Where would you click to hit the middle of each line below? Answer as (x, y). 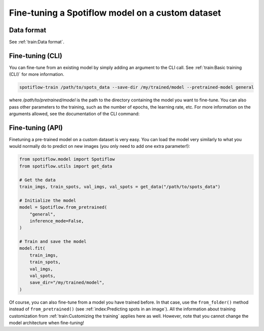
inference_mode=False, (57, 221)
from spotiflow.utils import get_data (66, 166)
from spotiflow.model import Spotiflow (67, 159)
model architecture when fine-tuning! (46, 323)
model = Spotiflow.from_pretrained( (63, 207)
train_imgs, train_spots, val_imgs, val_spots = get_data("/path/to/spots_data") (120, 187)
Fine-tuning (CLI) (36, 56)
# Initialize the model (48, 200)
